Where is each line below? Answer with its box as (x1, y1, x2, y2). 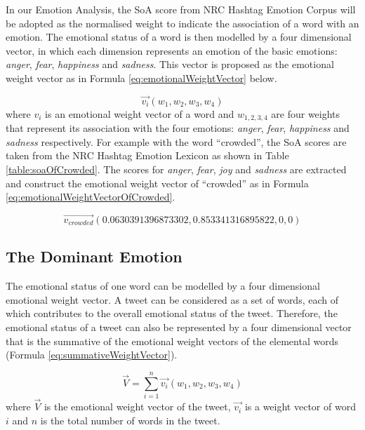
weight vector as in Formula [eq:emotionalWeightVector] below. (6, 70, 277, 85)
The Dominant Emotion (6, 246, 182, 267)
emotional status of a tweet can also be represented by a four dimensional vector (6, 320, 352, 334)
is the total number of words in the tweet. (40, 412, 220, 427)
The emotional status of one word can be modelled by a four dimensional (6, 278, 320, 293)
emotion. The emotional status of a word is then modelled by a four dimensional (6, 29, 352, 44)
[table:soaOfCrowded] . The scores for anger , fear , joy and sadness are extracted (6, 162, 347, 177)
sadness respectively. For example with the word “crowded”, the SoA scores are (6, 134, 347, 149)
